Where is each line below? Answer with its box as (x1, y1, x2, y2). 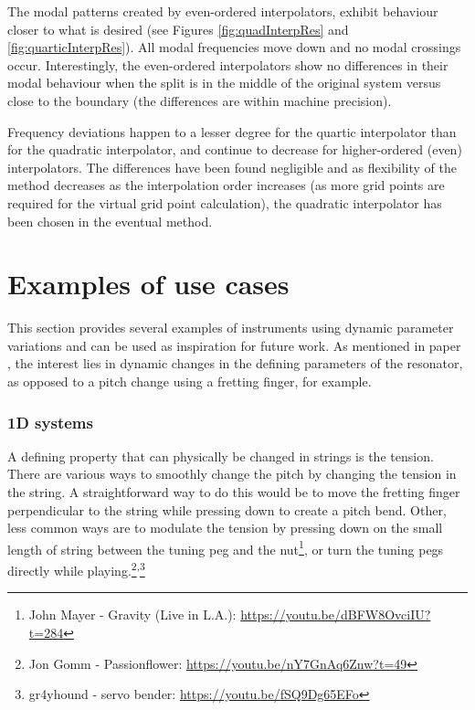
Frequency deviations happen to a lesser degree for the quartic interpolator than (7, 122, 457, 141)
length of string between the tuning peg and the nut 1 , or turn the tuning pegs (7, 536, 444, 558)
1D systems (7, 410, 93, 433)
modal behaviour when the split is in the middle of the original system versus (7, 73, 441, 92)
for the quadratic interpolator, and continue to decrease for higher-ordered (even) (7, 140, 462, 159)
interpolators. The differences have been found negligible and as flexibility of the (7, 157, 457, 176)
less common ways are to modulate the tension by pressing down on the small (7, 518, 443, 537)
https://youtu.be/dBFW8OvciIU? (240, 605, 431, 624)
